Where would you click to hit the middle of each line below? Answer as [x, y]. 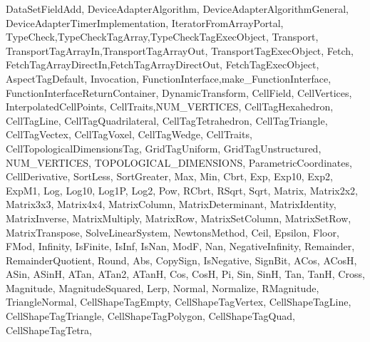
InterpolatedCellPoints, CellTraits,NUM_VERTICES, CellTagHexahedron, [170, 107]
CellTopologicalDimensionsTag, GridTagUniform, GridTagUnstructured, [164, 148]
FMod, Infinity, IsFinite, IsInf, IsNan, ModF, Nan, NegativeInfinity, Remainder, [180, 246]
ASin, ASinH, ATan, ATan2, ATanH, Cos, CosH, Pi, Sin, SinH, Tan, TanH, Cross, [185, 274]
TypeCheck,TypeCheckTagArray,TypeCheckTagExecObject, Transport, [162, 37]
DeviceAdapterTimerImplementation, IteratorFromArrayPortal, [145, 22]
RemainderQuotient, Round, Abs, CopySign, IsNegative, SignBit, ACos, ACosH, [181, 260]
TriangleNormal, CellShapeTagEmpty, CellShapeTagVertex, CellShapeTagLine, [179, 302]
